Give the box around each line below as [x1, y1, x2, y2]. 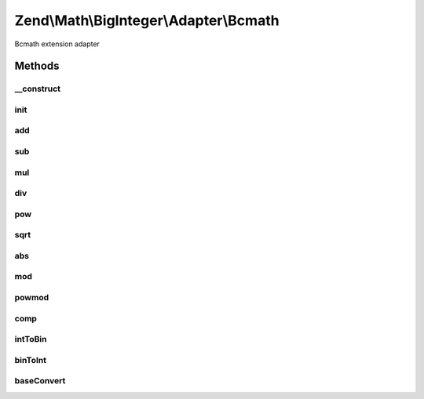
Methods [14, 60, 60, 73]
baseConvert [14, 375, 66, 386]
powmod [14, 292, 49, 303]
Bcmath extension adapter [14, 39, 100, 49]
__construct [14, 83, 61, 94]
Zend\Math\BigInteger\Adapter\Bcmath [14, 12, 280, 29]
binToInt [14, 354, 47, 365]
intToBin [14, 334, 47, 345]
